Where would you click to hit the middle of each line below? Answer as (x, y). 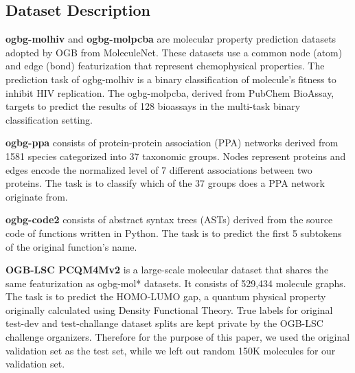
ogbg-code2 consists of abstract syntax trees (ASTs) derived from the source (169, 219)
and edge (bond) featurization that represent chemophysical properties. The (165, 66)
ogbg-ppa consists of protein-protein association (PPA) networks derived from (172, 143)
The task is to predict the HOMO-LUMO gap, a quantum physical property (166, 296)
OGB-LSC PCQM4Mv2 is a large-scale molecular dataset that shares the (167, 270)
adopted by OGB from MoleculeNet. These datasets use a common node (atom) (174, 52)
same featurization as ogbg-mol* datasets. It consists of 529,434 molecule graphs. (176, 283)
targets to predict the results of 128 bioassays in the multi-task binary (153, 106)
